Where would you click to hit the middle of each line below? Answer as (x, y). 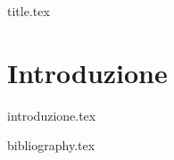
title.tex (29, 11)
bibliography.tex (51, 145)
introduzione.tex (52, 115)
